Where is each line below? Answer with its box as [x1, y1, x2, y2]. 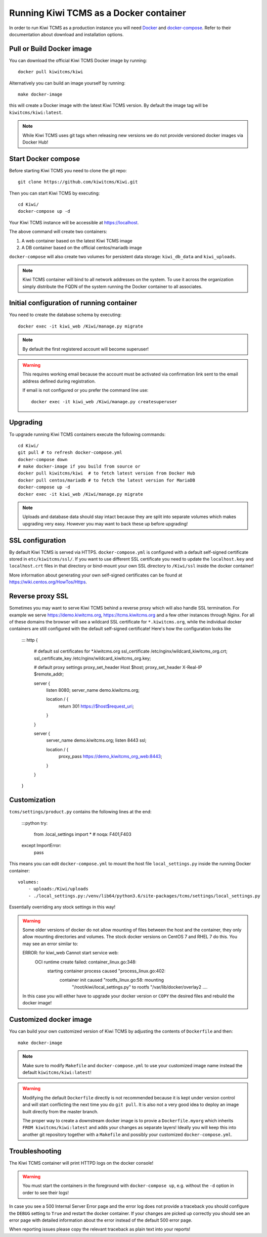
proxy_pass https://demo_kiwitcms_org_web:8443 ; [58, 754, 163, 760]
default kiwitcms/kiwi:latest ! [22, 1069, 91, 1075]
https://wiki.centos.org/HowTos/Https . [9, 579, 88, 585]
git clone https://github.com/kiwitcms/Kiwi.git [18, 179, 138, 185]
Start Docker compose [9, 154, 80, 163]
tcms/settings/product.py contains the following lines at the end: [9, 809, 152, 815]
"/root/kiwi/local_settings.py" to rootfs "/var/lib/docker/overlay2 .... [72, 984, 208, 990]
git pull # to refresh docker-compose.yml [18, 450, 123, 455]
